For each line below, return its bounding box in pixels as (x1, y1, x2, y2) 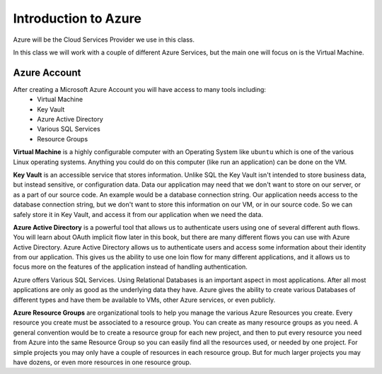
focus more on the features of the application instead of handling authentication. (13, 262, 248, 271)
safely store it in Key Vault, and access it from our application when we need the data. (13, 210, 263, 218)
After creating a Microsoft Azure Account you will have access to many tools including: (13, 85, 267, 93)
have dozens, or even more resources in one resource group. (13, 358, 192, 366)
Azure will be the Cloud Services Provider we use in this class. (13, 35, 195, 44)
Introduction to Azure (13, 11, 141, 26)
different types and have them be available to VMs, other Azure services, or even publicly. (13, 296, 276, 304)
